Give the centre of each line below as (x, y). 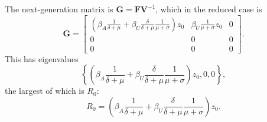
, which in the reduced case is (209, 9)
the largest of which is (45, 91)
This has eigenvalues (42, 58)
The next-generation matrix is (59, 9)
